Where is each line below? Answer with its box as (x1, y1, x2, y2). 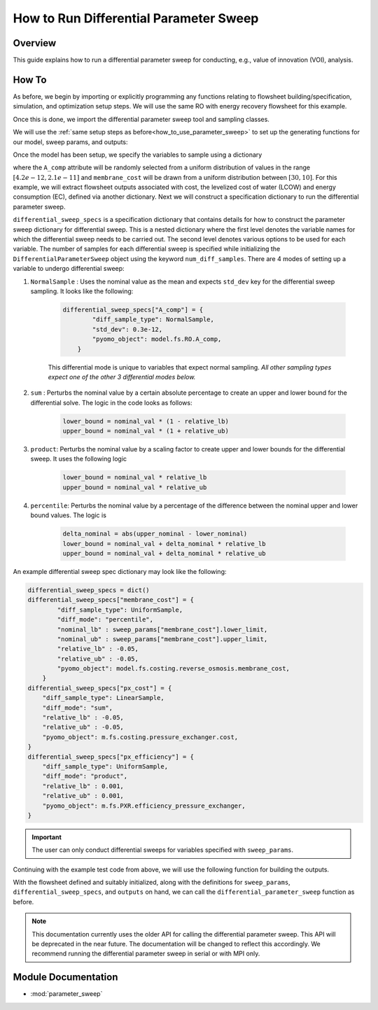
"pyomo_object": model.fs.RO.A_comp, (92, 335, 222, 343)
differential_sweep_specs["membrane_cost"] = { (27, 596, 194, 604)
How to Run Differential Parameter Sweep (13, 10, 259, 26)
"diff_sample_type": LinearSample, (42, 694, 164, 702)
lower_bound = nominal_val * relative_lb (62, 473, 207, 482)
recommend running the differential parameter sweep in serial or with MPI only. (31, 949, 260, 958)
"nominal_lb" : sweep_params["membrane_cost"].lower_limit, (57, 625, 268, 633)
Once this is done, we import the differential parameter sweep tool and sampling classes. (13, 115, 269, 123)
